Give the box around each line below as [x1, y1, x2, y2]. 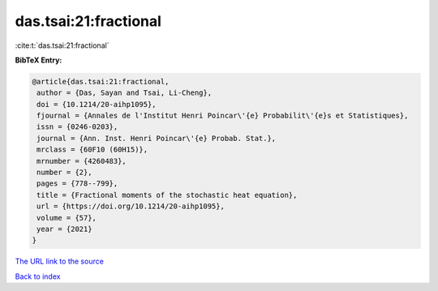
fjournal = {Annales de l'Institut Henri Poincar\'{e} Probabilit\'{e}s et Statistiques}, [36, 111, 409, 121]
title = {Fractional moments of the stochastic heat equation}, [36, 190, 298, 199]
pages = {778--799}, [36, 179, 118, 188]
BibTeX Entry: [15, 55, 62, 65]
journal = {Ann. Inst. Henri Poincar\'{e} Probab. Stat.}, [36, 134, 277, 143]
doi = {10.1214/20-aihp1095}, [36, 100, 157, 109]
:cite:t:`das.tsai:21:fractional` [15, 41, 109, 50]
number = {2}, [36, 168, 92, 178]
